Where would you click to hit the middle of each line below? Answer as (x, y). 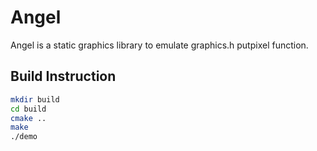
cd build (28, 109)
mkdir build (35, 99)
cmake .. (28, 118)
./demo (24, 137)
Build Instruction (63, 76)
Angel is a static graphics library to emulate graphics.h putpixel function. (159, 45)
